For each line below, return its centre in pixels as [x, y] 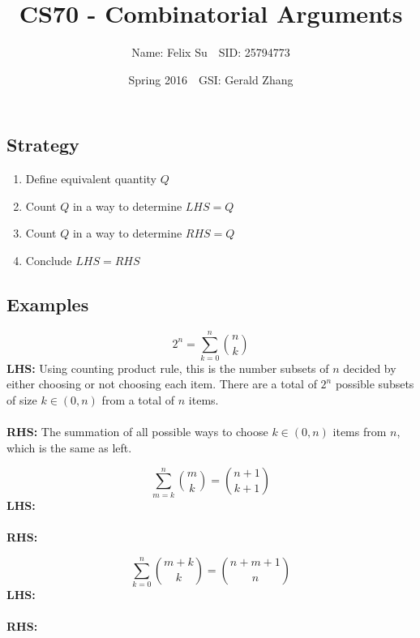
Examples [48, 304]
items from [360, 432]
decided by [370, 368]
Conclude [49, 260]
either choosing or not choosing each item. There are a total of [162, 384]
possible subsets [375, 384]
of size [22, 400]
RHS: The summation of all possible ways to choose [137, 432]
